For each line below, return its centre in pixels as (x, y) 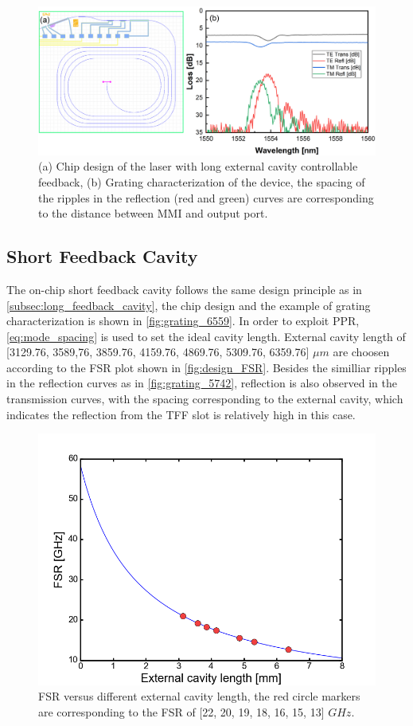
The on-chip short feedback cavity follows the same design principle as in (184, 289)
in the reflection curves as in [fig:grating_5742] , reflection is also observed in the (202, 383)
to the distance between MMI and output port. (153, 213)
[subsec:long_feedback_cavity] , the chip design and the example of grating (189, 305)
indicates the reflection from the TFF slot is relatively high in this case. (181, 414)
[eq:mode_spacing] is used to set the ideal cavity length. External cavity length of (206, 336)
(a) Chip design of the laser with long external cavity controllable (198, 166)
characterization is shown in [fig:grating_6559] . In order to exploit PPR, (183, 321)
